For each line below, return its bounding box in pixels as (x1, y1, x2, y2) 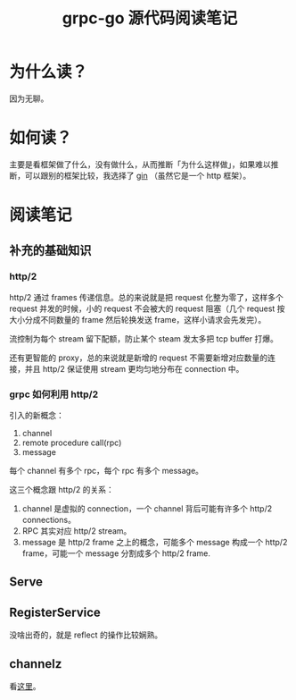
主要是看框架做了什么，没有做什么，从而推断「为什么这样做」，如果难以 (9, 158, 271, 170)
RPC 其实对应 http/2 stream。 (21, 526, 132, 536)
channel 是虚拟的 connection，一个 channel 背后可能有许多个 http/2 (21, 503, 273, 514)
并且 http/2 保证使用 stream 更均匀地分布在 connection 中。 (24, 363, 244, 374)
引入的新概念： (9, 410, 64, 421)
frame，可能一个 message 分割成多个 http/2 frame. (21, 548, 211, 559)
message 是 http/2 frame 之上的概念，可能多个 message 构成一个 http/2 (21, 537, 288, 548)
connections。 (21, 515, 76, 526)
